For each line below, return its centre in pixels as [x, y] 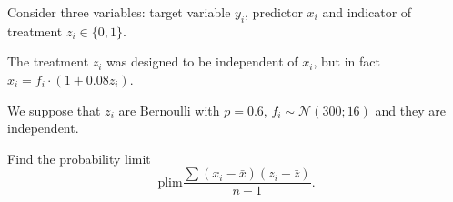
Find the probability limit [79, 158]
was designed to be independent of [202, 61]
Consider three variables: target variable [119, 12]
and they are [410, 110]
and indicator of [367, 12]
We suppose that [54, 110]
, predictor [274, 12]
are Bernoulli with [169, 110]
